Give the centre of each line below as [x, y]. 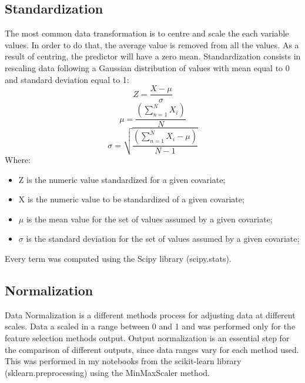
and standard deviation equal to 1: [67, 79]
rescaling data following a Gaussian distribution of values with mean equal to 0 [147, 67]
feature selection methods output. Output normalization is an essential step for [147, 337]
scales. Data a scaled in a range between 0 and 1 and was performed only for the [150, 326]
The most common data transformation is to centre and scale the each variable [147, 33]
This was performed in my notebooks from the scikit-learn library [123, 361]
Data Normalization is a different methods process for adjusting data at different [150, 314]
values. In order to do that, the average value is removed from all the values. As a [152, 44]
